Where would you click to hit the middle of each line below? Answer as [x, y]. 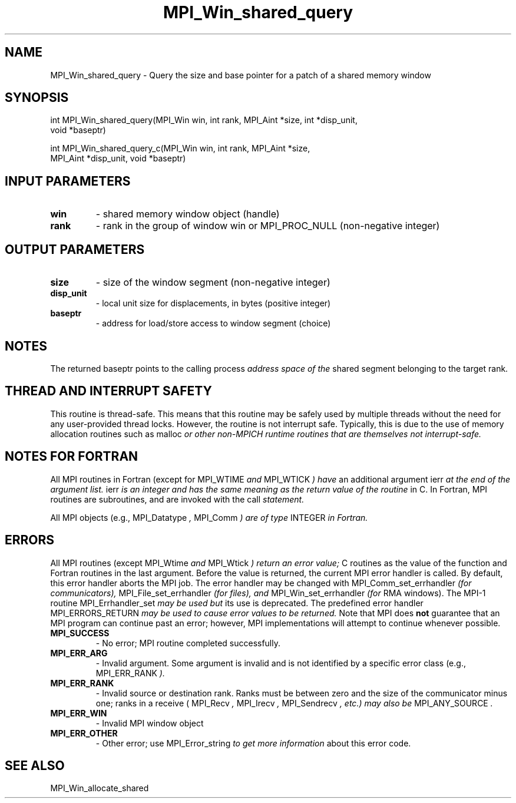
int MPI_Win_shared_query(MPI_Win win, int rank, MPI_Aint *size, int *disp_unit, [204, 120]
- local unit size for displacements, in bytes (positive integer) [213, 303]
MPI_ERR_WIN [79, 713]
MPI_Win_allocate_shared [100, 788]
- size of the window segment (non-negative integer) [213, 282]
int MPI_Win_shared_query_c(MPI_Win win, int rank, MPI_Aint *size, [180, 148]
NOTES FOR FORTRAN [72, 457]
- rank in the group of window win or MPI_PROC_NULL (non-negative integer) [268, 226]
